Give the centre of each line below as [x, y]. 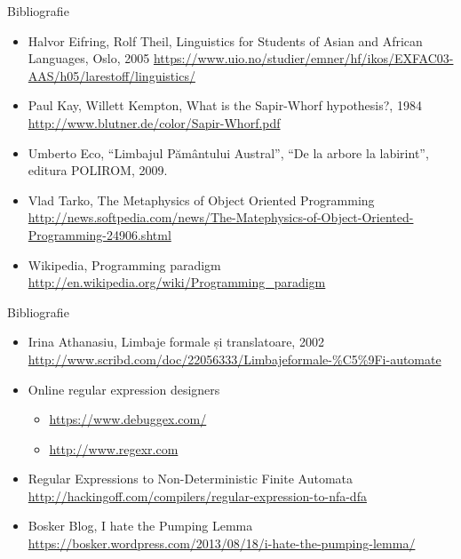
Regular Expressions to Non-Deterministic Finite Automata [190, 479]
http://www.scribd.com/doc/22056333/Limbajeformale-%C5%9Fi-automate [234, 359]
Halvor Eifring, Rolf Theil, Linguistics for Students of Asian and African [225, 40]
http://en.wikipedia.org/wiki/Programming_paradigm [177, 282]
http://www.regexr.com [114, 448]
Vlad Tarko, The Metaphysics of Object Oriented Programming [201, 200]
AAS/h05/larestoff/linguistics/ [111, 75]
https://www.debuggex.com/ [128, 419]
